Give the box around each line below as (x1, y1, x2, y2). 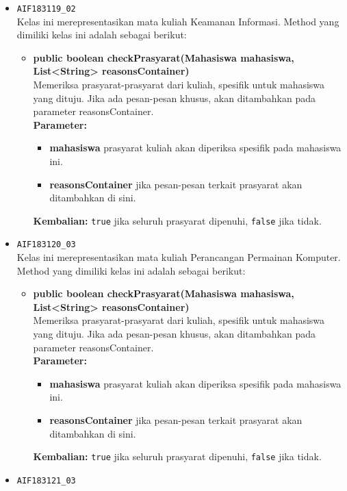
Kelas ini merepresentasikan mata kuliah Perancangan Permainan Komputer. (16, 250, 341, 264)
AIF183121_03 (16, 475, 76, 486)
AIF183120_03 (16, 240, 76, 250)
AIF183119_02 (16, 4, 76, 14)
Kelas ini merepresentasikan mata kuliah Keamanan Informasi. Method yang (16, 14, 339, 28)
